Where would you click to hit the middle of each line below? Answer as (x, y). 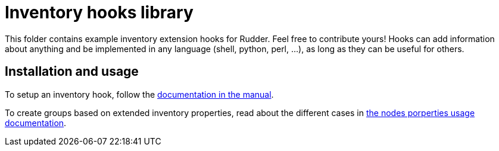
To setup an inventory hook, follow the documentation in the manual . (139, 94)
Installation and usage (72, 72)
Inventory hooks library (99, 12)
